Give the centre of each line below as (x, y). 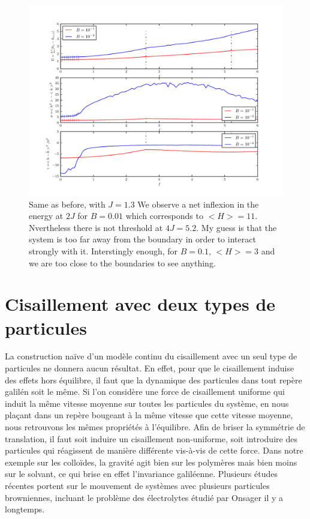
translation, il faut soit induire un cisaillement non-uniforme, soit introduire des (151, 438)
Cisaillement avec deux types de (140, 304)
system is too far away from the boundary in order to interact (142, 239)
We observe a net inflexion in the (198, 204)
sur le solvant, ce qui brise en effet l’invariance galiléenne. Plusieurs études (141, 474)
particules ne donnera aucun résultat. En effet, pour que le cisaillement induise (150, 368)
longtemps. (25, 509)
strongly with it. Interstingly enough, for (103, 250)
